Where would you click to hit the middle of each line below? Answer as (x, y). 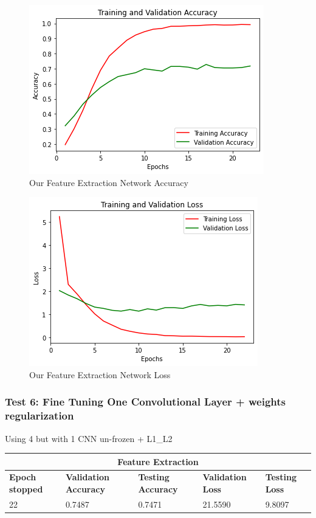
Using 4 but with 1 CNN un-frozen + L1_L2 (89, 438)
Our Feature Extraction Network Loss (100, 374)
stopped (26, 489)
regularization (39, 416)
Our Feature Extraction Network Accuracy (109, 182)
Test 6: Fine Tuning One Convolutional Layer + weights (145, 402)
